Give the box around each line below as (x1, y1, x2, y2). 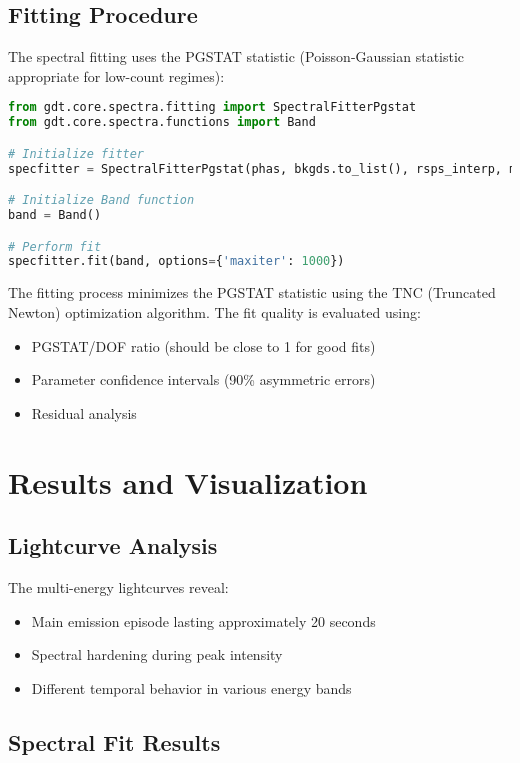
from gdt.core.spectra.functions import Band (8, 115, 316, 130)
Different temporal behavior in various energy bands (31, 677, 352, 698)
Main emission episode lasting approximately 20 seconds (31, 610, 376, 631)
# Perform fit (8, 239, 102, 254)
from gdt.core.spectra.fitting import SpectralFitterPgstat (8, 100, 417, 115)
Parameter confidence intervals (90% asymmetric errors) (31, 369, 376, 390)
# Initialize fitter (8, 146, 145, 161)
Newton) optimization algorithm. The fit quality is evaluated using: (8, 301, 421, 322)
